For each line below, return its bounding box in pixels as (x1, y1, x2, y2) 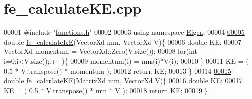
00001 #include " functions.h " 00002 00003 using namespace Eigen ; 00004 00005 (4, 27, 245, 37)
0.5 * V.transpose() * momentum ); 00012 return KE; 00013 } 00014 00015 (4, 65, 231, 76)
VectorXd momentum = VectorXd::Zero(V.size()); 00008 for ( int (4, 46, 197, 56)
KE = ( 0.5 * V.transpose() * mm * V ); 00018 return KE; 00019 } (4, 85, 208, 95)
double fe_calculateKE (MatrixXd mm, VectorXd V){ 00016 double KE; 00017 (4, 75, 243, 86)
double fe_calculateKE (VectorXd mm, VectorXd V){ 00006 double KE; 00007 (4, 36, 242, 47)
